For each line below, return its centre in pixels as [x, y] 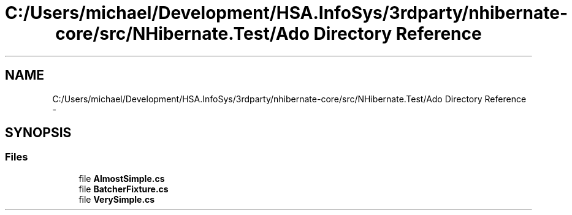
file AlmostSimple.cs [122, 178]
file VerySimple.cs [117, 199]
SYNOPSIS [38, 133]
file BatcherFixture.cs [124, 189]
